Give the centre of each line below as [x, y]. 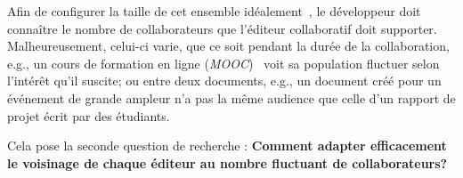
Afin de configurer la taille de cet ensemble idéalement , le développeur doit [214, 11]
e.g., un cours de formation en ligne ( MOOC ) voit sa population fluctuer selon [223, 63]
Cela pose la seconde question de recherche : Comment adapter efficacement [227, 146]
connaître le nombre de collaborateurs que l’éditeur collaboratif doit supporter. [222, 28]
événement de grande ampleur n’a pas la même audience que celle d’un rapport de [231, 97]
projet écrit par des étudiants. [89, 115]
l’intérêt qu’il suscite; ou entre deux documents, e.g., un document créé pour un [224, 81]
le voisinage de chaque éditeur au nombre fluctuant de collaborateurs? [227, 162]
